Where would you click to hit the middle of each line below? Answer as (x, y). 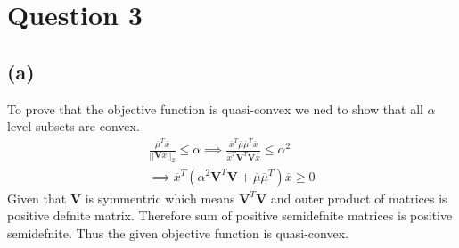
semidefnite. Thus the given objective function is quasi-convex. (178, 232)
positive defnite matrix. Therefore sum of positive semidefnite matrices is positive (230, 215)
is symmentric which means (160, 198)
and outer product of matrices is (359, 198)
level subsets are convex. (74, 126)
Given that (37, 198)
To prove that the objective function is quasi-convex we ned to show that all (215, 108)
